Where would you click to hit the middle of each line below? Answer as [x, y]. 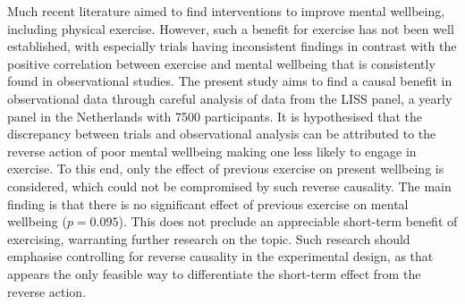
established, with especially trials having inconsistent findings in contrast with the [232, 46]
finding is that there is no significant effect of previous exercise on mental [208, 203]
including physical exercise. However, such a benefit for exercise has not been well [231, 28]
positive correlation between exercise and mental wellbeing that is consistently [221, 63]
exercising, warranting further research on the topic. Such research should [209, 238]
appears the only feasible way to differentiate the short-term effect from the [214, 273]
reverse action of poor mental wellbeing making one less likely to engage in [212, 151]
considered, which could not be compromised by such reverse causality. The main [229, 186]
